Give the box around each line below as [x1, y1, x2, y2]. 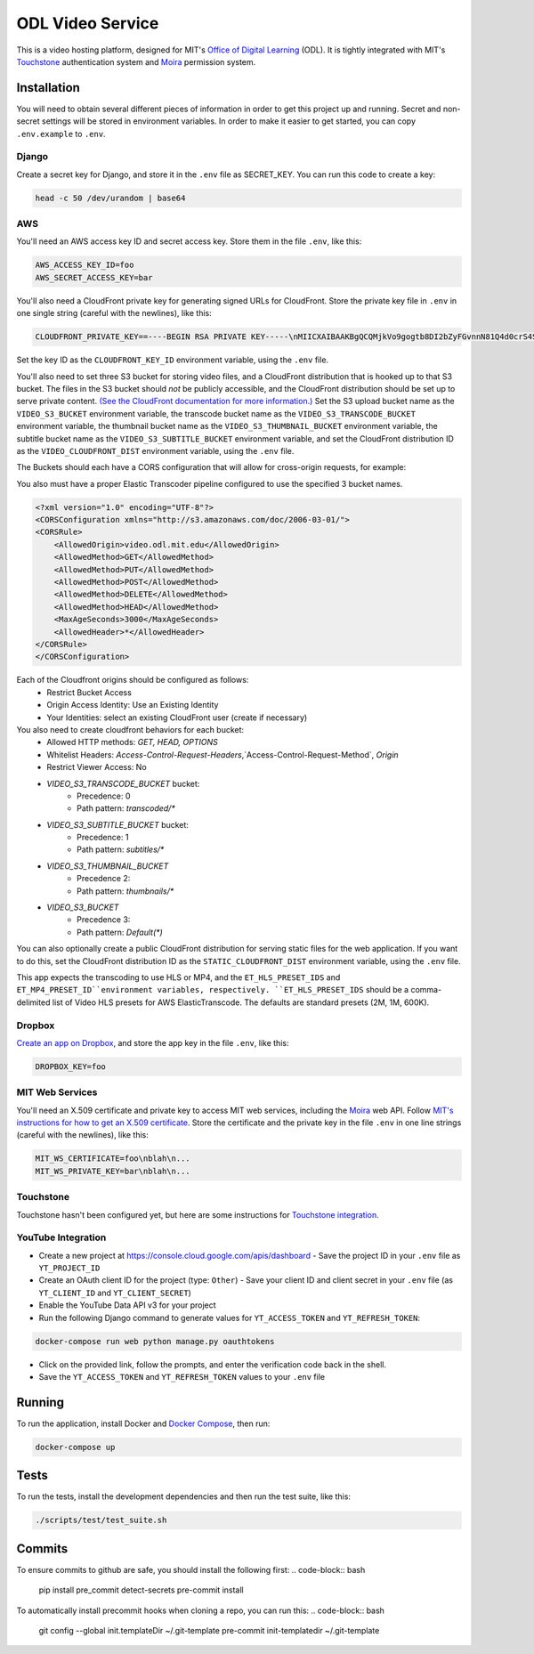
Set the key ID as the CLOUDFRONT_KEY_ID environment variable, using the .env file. [16, 354, 329, 365]
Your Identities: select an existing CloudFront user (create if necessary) [46, 712, 308, 723]
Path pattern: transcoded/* [77, 803, 175, 814]
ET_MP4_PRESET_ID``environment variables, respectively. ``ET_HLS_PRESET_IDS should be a [16, 985, 409, 995]
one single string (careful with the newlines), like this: [16, 308, 213, 319]
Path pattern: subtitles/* [77, 844, 165, 855]
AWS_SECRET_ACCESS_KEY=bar [35, 272, 153, 282]
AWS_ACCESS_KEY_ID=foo [35, 260, 134, 271]
